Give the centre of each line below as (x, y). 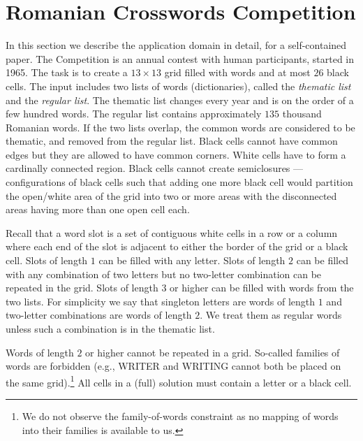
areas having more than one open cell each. (98, 209)
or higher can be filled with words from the (262, 288)
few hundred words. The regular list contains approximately (134, 114)
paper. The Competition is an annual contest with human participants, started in (180, 58)
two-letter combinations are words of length (99, 315)
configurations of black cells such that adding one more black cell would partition (179, 182)
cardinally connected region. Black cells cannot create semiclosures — (155, 168)
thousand (302, 114)
